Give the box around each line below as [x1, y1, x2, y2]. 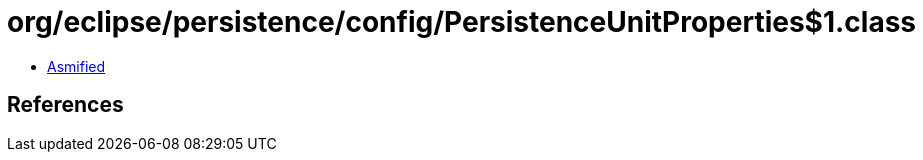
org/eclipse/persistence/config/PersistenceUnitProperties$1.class [7, 5, 917, 39]
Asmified [47, 57, 106, 75]
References [7, 92, 124, 118]
